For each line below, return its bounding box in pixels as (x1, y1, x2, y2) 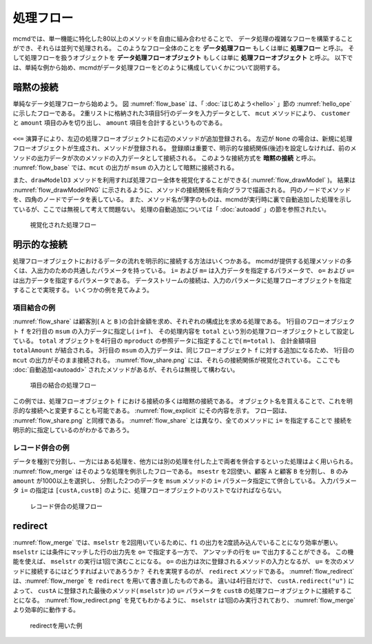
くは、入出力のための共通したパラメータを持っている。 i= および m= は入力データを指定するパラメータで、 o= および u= (12, 266, 355, 275)
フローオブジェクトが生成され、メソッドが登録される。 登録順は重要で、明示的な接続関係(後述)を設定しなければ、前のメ (12, 144, 357, 152)
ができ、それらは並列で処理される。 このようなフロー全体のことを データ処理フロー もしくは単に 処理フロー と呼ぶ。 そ (12, 43, 355, 52)
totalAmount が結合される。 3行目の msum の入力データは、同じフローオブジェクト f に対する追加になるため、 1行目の (12, 346, 355, 354)
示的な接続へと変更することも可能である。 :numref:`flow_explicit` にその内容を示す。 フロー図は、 (12, 407, 291, 415)
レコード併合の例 (12, 443, 70, 452)
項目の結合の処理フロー (30, 381, 96, 390)
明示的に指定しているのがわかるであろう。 (12, 426, 134, 434)
